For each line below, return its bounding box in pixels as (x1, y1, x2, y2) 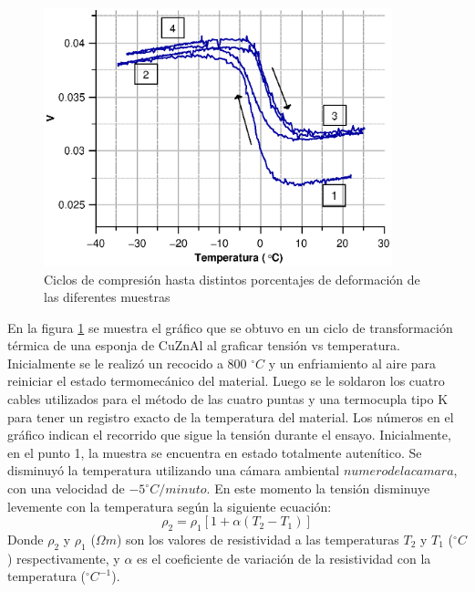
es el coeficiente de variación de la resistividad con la (137, 548, 431, 567)
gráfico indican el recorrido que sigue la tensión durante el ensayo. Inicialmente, (7, 425, 451, 444)
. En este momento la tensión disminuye (206, 479, 430, 498)
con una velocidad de (7, 479, 125, 498)
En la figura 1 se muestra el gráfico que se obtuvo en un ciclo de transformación (7, 317, 453, 337)
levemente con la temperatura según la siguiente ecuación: (7, 496, 332, 515)
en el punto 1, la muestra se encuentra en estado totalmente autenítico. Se (7, 442, 422, 462)
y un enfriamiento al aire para (268, 353, 437, 372)
